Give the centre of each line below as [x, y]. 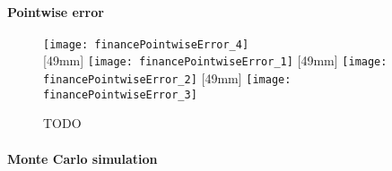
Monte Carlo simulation [83, 158]
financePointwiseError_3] [120, 94]
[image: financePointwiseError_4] [146, 44]
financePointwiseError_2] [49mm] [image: [167, 78]
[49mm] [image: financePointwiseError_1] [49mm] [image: [215, 60]
